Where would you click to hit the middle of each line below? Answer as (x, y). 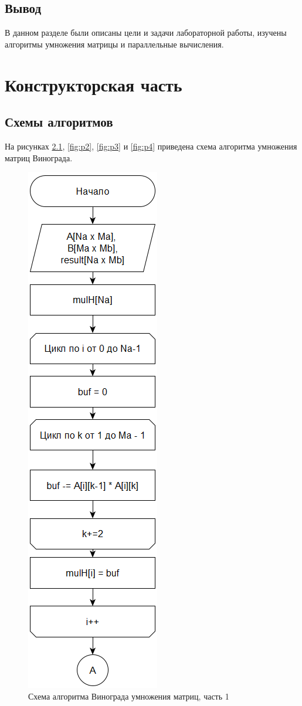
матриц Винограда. (39, 157)
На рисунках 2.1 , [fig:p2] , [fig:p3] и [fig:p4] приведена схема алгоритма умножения (151, 146)
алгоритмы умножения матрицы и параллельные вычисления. (114, 44)
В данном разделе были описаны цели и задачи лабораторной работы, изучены (146, 33)
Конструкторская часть (94, 84)
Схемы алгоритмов (59, 122)
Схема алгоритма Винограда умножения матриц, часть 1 (129, 696)
